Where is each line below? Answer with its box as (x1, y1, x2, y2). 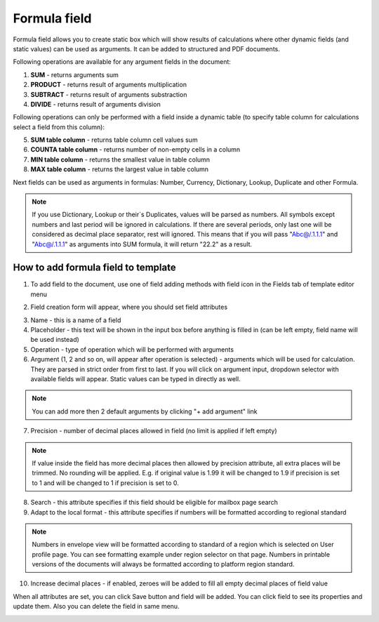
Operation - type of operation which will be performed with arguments (30, 345, 234, 354)
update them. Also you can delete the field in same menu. (13, 602, 180, 611)
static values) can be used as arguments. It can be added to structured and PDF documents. (13, 44, 280, 53)
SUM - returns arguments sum (30, 70, 119, 79)
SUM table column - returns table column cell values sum (30, 135, 198, 144)
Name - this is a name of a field (30, 316, 121, 324)
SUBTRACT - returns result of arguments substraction (30, 90, 187, 98)
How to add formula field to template (13, 262, 176, 274)
